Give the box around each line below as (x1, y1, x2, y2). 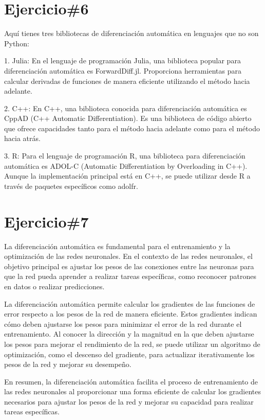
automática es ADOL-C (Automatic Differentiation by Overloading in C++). (4, 160, 248, 171)
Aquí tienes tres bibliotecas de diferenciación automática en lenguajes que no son (4, 28, 259, 39)
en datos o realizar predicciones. (4, 281, 105, 291)
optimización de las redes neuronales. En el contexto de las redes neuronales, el (4, 251, 253, 261)
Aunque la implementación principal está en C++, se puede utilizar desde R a (4, 170, 251, 181)
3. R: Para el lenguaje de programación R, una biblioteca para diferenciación (4, 150, 245, 161)
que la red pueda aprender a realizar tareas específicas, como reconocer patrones (4, 271, 257, 282)
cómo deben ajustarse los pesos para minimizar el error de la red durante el (4, 318, 242, 329)
